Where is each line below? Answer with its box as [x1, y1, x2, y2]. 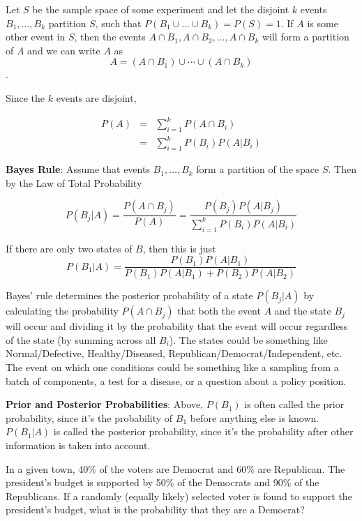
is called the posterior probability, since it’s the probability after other [53, 424, 354, 439]
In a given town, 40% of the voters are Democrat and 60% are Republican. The [6, 461, 345, 476]
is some [307, 15, 338, 30]
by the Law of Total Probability [6, 175, 142, 190]
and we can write [27, 43, 100, 57]
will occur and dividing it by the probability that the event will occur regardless [6, 319, 348, 333]
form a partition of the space [196, 162, 319, 176]
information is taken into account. [6, 437, 151, 452]
